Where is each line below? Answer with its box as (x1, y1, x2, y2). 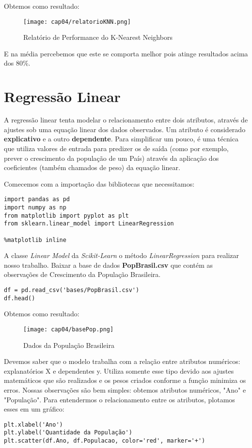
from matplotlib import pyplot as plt (4, 212, 129, 219)
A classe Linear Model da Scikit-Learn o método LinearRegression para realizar (4, 250, 239, 260)
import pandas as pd (4, 196, 70, 203)
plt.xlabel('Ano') (4, 421, 63, 428)
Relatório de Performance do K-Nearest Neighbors (23, 32, 173, 42)
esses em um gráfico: (4, 404, 64, 414)
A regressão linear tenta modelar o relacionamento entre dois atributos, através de (4, 115, 248, 125)
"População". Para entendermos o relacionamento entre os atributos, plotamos (4, 394, 235, 404)
